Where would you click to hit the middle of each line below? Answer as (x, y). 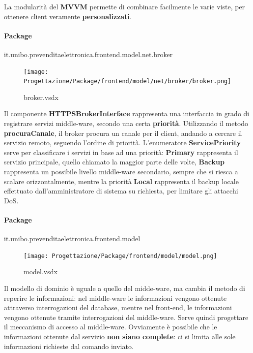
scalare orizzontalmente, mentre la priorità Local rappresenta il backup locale (121, 181)
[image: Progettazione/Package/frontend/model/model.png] (120, 256)
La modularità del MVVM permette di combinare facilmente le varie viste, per (125, 6)
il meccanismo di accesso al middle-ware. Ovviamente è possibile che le (111, 327)
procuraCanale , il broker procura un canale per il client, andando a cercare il (123, 133)
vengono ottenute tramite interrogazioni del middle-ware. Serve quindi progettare (126, 317)
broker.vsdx (41, 97)
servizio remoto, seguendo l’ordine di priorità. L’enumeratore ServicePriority (123, 143)
